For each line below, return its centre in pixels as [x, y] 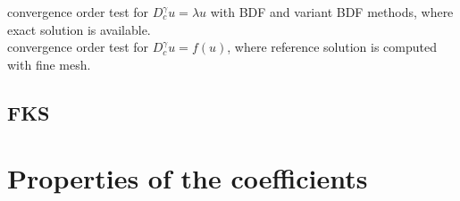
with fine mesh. [49, 64]
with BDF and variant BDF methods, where [332, 12]
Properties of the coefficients [188, 178]
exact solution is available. [79, 29]
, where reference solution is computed [332, 47]
